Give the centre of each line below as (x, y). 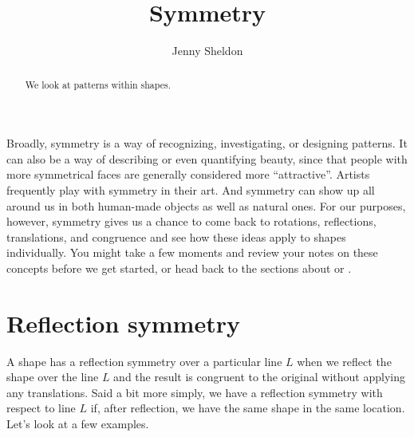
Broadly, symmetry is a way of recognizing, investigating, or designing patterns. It (207, 143)
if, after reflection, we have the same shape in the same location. (248, 408)
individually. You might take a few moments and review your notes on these (192, 252)
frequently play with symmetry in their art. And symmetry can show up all (191, 189)
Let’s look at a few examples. (78, 424)
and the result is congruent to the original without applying (259, 377)
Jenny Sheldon (207, 51)
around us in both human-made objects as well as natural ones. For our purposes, (206, 205)
